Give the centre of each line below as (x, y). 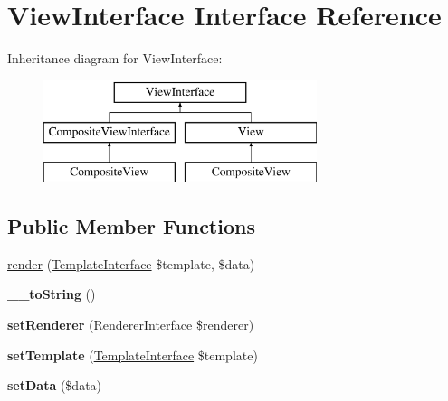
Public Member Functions (131, 226)
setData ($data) (55, 385)
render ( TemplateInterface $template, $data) (131, 263)
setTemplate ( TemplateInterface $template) (133, 354)
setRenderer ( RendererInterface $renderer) (131, 325)
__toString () (52, 294)
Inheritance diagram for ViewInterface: (115, 58)
